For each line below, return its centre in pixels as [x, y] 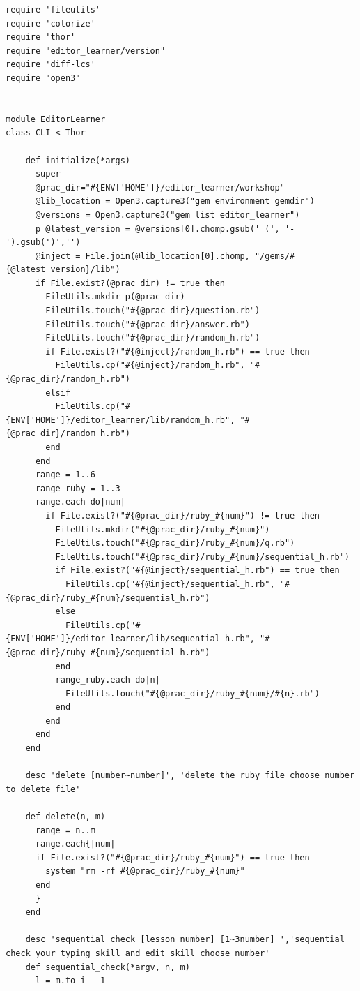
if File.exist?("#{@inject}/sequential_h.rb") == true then [197, 571]
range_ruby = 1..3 [78, 488]
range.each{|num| [75, 844]
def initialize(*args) [78, 160]
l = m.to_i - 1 [70, 981]
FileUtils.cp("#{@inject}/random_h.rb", [150, 365]
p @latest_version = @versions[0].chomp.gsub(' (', [157, 229]
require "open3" [43, 78]
